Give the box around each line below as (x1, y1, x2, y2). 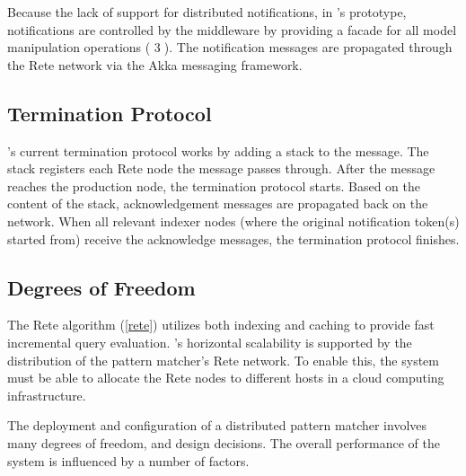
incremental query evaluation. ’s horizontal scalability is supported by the (7, 332, 412, 351)
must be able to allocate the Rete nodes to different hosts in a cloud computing (7, 368, 444, 387)
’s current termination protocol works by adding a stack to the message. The (7, 141, 429, 160)
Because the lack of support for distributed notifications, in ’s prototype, (7, 3, 407, 21)
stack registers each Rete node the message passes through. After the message (7, 159, 435, 178)
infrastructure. (7, 385, 86, 404)
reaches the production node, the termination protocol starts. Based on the (7, 176, 420, 195)
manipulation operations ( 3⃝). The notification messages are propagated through (7, 38, 453, 57)
